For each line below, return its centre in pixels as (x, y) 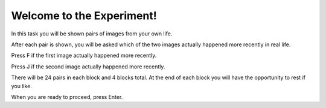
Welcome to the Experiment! (84, 16)
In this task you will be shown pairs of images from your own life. (92, 34)
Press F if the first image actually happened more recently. (84, 55)
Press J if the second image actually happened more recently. (88, 67)
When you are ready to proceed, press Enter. (67, 97)
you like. (22, 86)
